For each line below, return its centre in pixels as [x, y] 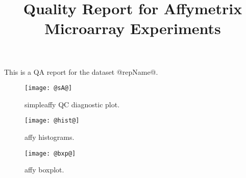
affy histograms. [50, 137]
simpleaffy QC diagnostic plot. [72, 104]
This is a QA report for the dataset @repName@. [81, 71]
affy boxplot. [44, 170]
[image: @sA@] [48, 88]
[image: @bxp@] [50, 153]
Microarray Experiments [133, 28]
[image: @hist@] [52, 121]
